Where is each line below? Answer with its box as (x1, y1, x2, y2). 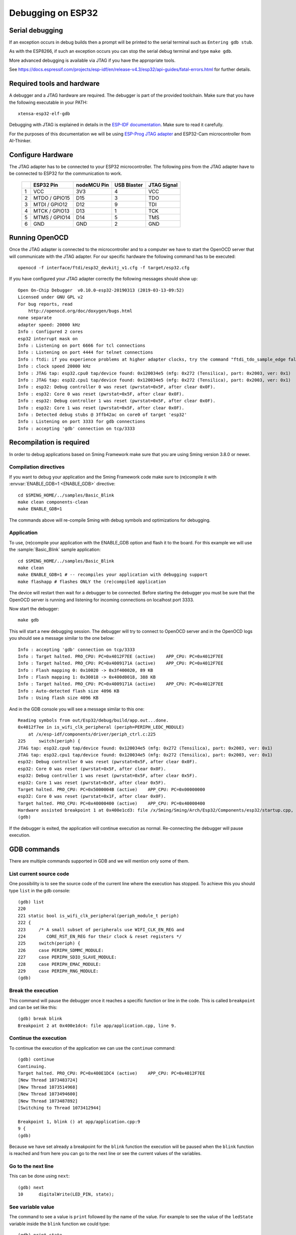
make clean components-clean (18, 499, 88, 505)
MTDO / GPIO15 (33, 194, 70, 201)
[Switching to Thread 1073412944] (18, 1105, 101, 1111)
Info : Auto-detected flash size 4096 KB (18, 688, 119, 694)
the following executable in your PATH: (9, 99, 88, 105)
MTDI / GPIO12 (33, 201, 68, 207)
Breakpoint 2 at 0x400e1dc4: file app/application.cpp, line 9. (18, 1023, 177, 1029)
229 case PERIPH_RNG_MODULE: (18, 968, 99, 974)
